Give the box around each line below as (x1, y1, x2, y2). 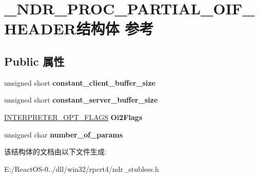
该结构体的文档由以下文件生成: (4, 146, 107, 157)
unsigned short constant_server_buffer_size (4, 94, 158, 105)
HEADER (4, 18, 76, 39)
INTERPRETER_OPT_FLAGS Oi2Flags (4, 111, 143, 122)
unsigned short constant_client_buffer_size (4, 77, 156, 88)
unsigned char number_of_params (4, 129, 123, 140)
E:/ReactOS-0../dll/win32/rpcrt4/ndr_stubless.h (4, 163, 159, 174)
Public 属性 (4, 53, 65, 69)
